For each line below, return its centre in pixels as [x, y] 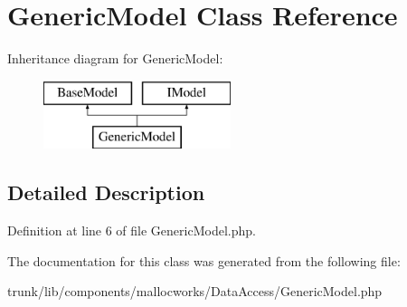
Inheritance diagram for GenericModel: [115, 58]
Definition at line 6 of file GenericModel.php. [132, 230]
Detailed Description [106, 192]
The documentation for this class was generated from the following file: [204, 260]
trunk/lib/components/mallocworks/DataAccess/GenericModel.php [195, 291]
